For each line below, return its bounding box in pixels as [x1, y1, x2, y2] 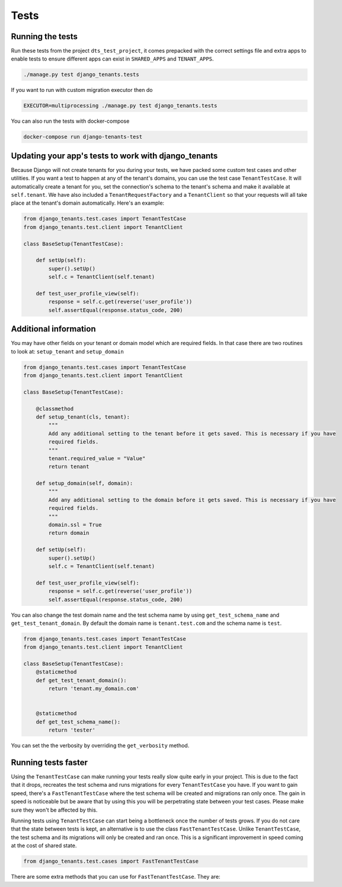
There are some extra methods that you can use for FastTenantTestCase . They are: [11, 873, 220, 880]
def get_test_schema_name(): [36, 718, 121, 725]
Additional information [11, 324, 96, 334]
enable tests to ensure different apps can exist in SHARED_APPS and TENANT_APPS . [11, 55, 214, 62]
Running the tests [11, 31, 78, 42]
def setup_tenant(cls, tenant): [36, 413, 130, 420]
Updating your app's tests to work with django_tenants [11, 151, 218, 161]
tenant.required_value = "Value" [48, 455, 146, 462]
